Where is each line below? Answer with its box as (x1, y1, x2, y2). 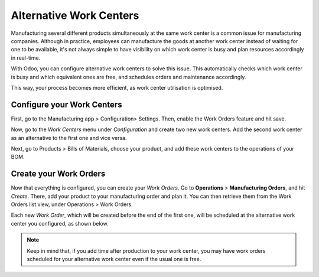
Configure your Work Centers (11, 99, 122, 109)
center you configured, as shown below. (11, 220, 109, 227)
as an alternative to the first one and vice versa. (11, 134, 127, 141)
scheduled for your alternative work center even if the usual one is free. (27, 256, 201, 262)
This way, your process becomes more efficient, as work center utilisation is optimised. (11, 84, 223, 91)
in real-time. (11, 54, 41, 61)
